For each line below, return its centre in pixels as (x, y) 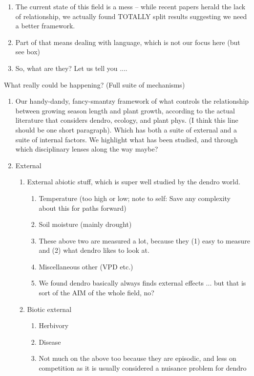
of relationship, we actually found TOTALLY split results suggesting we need (131, 16)
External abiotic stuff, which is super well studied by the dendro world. (134, 182)
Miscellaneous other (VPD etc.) (86, 266)
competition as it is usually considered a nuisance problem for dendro (143, 368)
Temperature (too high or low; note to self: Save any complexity (135, 198)
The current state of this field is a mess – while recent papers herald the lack (130, 6)
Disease (50, 342)
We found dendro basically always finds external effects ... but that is (142, 283)
